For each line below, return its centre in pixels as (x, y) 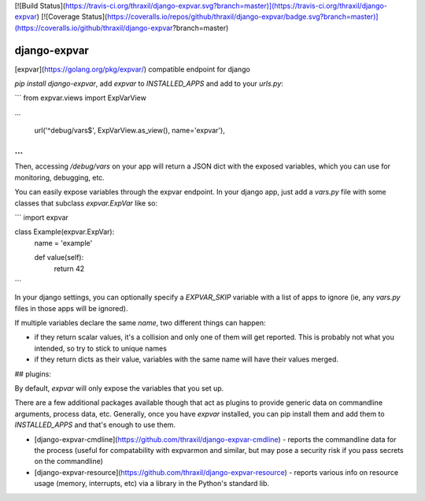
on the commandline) (69, 462)
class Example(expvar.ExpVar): (65, 232)
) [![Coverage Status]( (72, 17)
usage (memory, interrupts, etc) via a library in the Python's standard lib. (152, 484)
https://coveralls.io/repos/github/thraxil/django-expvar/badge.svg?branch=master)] (242, 17)
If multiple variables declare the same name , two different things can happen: (140, 323)
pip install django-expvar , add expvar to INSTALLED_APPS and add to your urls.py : (149, 83)
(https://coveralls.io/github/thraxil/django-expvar (94, 28)
